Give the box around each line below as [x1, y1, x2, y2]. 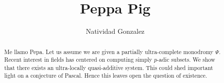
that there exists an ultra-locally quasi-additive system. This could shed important [4, 63, 213, 71]
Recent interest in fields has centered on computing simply [4, 55, 153, 64]
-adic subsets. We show [157, 55, 215, 64]
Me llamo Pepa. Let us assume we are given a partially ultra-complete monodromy [4, 47, 214, 55]
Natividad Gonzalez [86, 26, 145, 36]
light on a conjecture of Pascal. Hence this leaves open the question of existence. [4, 71, 207, 80]
